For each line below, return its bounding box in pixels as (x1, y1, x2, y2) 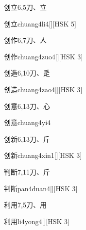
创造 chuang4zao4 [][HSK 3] (4, 84, 83, 94)
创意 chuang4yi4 (4, 117, 51, 128)
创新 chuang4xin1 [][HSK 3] (4, 150, 82, 160)
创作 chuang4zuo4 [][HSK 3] (4, 51, 83, 61)
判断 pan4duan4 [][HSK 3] (4, 183, 78, 193)
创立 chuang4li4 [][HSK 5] (4, 18, 76, 28)
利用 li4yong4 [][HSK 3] (4, 216, 69, 226)
